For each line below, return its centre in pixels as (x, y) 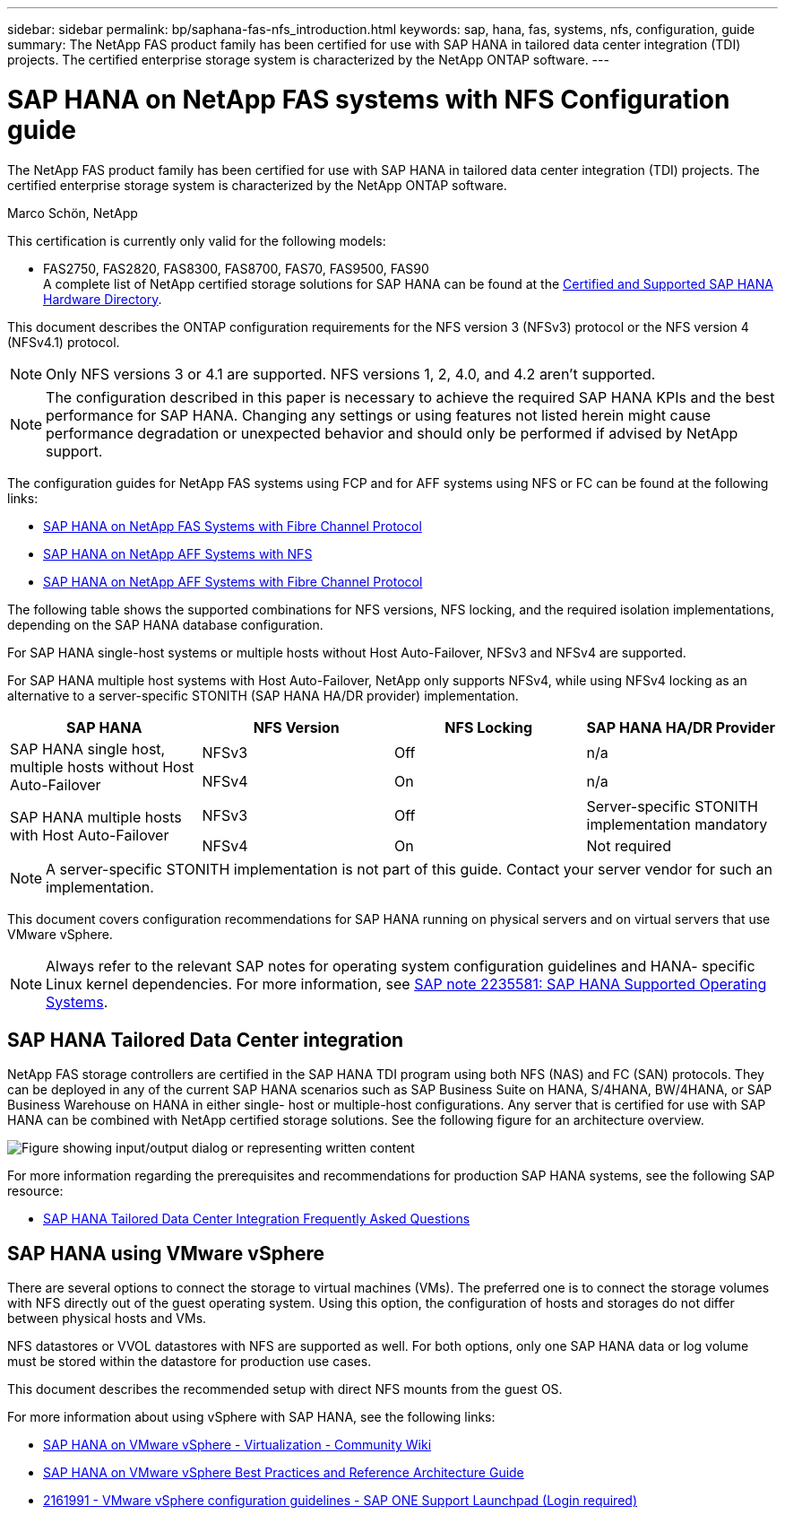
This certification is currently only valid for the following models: (197, 240)
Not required (629, 845)
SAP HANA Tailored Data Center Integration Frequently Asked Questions (257, 1219)
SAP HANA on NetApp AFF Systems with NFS (178, 553)
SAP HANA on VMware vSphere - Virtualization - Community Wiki (237, 1445)
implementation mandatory (677, 824)
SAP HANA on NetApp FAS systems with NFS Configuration (369, 99)
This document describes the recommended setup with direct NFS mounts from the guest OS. (285, 1389)
